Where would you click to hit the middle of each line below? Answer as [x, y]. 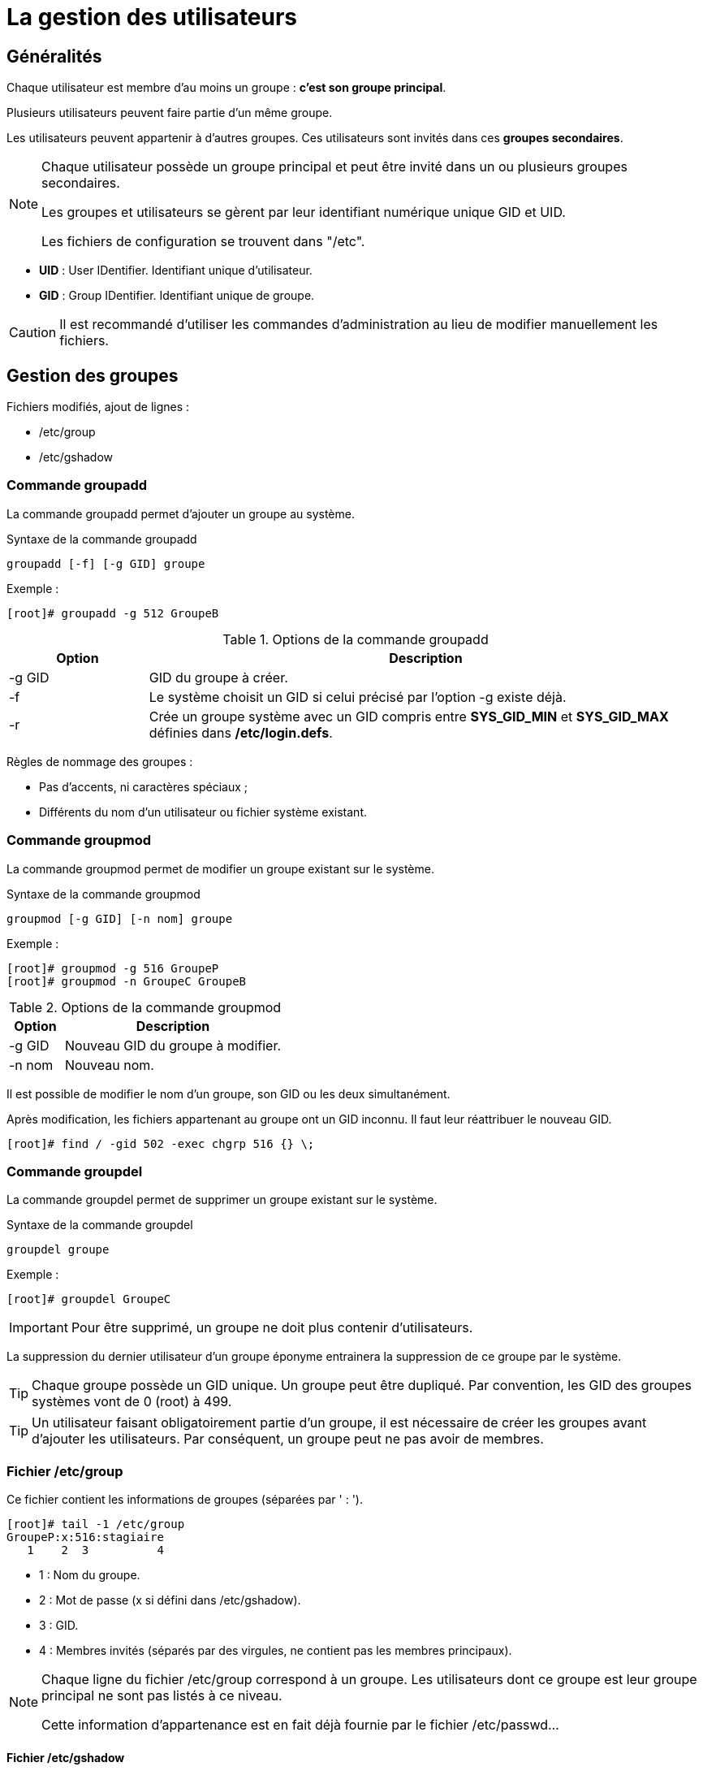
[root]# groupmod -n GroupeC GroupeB [127, 981]
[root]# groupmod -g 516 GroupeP [113, 968]
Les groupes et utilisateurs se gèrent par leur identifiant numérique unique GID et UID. [304, 212]
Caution [33, 333]
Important [39, 1328]
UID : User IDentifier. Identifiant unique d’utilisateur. [176, 271]
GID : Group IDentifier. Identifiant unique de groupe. [177, 296]
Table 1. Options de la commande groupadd [356, 639]
